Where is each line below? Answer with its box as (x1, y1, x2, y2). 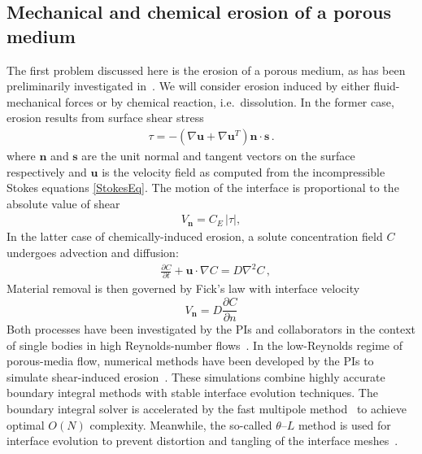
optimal (7, 416, 45, 433)
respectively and (7, 163, 87, 180)
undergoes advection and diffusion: (7, 244, 179, 260)
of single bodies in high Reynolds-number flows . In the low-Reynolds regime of (7, 336, 402, 353)
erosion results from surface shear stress (7, 109, 204, 126)
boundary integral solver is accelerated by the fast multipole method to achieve (7, 400, 407, 417)
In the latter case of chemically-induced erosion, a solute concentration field (7, 228, 383, 245)
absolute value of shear (7, 194, 120, 212)
